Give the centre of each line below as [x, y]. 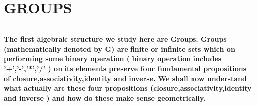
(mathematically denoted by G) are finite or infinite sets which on [120, 49]
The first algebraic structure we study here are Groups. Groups [115, 39]
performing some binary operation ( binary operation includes [113, 58]
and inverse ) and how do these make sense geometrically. [105, 97]
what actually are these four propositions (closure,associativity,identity [128, 88]
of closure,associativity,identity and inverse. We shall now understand [125, 78]
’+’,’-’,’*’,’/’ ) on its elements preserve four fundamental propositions [125, 68]
